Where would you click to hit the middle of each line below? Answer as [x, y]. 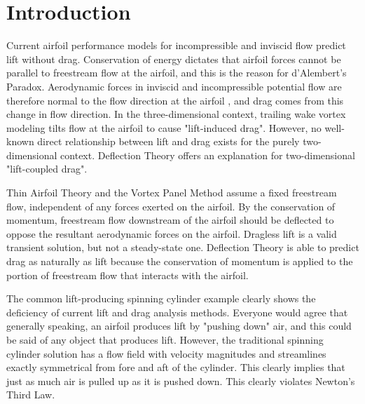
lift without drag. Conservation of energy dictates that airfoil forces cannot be [174, 59]
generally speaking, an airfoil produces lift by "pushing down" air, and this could [179, 326]
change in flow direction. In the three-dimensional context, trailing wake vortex [176, 114]
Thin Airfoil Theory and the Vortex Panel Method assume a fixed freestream [172, 193]
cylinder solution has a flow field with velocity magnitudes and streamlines [166, 353]
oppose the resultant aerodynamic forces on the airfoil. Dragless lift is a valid [172, 233]
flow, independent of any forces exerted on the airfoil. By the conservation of [171, 206]
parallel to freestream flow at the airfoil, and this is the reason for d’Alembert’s [177, 73]
